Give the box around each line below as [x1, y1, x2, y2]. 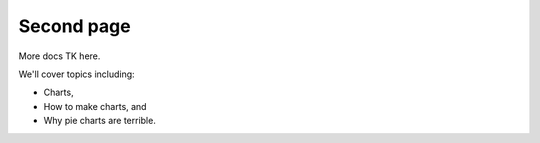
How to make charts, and [43, 100, 147, 112]
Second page [18, 15, 131, 37]
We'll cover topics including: [18, 68, 135, 80]
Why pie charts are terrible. [43, 115, 157, 127]
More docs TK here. [18, 50, 101, 62]
